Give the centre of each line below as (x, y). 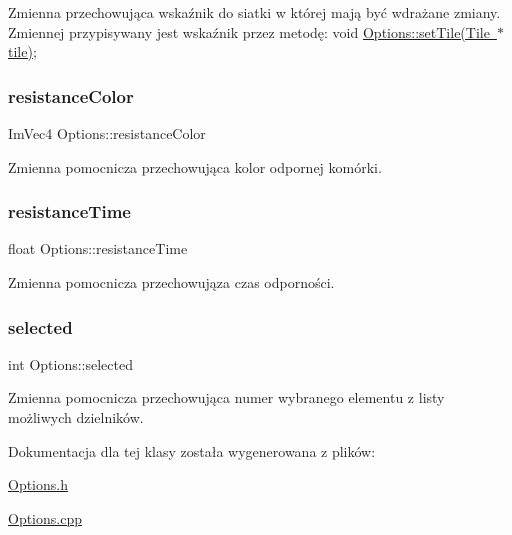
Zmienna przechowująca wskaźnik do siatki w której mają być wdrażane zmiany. (254, 12)
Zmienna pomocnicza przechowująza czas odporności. (171, 282)
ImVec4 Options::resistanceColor (107, 133)
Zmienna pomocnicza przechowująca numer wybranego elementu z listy (226, 397)
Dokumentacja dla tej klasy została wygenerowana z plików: (192, 450)
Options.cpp (45, 517)
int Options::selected (70, 363)
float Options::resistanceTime (98, 248)
